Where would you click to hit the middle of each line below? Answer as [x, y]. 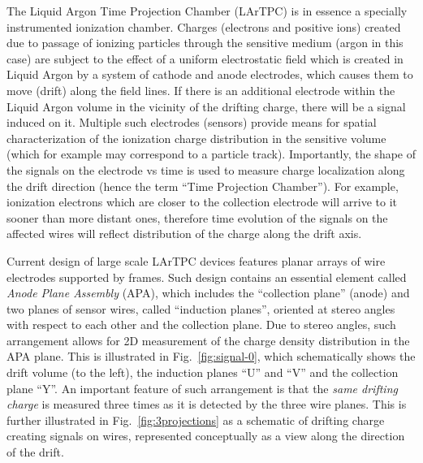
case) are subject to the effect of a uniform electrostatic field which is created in [205, 58]
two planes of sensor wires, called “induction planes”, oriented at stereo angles [201, 308]
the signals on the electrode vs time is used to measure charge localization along [206, 169]
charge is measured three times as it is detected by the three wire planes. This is [207, 404]
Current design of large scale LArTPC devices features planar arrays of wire [196, 260]
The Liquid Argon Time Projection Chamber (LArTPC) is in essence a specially [207, 11]
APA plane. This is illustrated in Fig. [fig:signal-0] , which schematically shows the [211, 356]
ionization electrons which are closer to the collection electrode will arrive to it [202, 202]
